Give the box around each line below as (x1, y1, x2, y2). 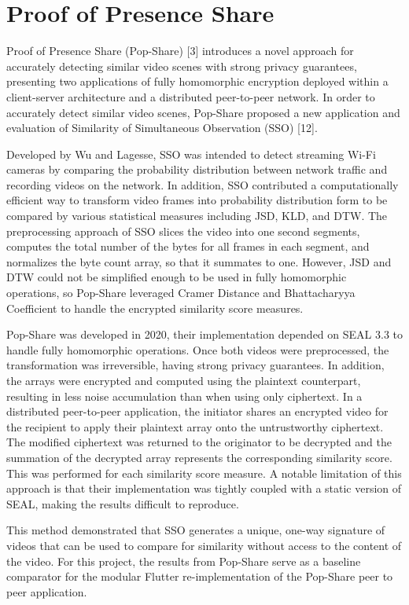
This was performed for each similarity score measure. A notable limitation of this (6, 464, 402, 481)
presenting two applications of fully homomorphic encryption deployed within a (6, 73, 389, 90)
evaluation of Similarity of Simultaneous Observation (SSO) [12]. (6, 119, 318, 136)
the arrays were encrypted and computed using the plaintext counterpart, (6, 372, 361, 388)
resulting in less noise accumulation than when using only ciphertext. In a (6, 387, 363, 404)
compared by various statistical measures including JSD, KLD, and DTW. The (6, 207, 388, 224)
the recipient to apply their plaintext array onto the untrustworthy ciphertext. (6, 418, 384, 434)
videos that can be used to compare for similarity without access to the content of (6, 537, 402, 553)
